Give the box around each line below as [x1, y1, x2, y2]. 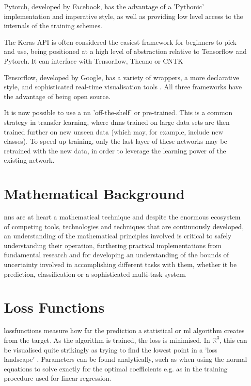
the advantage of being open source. [4, 91, 110, 101]
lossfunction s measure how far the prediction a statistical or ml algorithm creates [4, 325, 245, 336]
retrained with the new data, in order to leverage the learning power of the [4, 145, 226, 155]
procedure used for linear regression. [4, 373, 111, 383]
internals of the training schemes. [4, 20, 102, 31]
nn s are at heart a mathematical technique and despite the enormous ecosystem [4, 212, 241, 222]
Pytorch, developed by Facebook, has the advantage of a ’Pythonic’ [4, 1, 204, 11]
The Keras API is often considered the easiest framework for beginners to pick [4, 36, 236, 47]
